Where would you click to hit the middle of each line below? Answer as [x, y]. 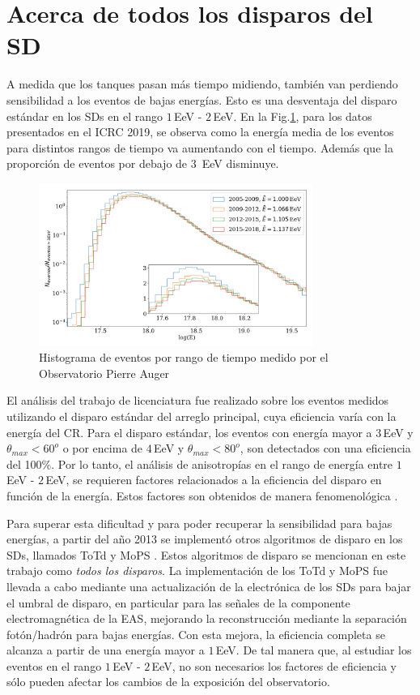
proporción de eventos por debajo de [97, 163]
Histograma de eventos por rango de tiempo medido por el [184, 357]
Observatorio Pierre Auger [104, 373]
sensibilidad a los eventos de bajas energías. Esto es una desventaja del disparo [202, 99]
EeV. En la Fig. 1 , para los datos [293, 116]
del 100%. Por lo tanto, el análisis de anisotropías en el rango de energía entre [200, 463]
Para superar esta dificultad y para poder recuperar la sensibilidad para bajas [199, 523]
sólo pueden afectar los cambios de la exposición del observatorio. [168, 682]
